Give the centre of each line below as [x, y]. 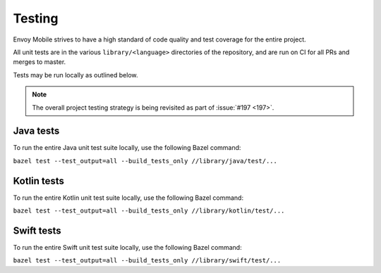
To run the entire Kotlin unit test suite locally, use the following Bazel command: [128, 198]
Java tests [36, 131]
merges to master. [40, 62]
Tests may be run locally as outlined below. [75, 75]
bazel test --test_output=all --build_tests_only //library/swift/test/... [147, 261]
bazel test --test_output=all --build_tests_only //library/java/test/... [145, 161]
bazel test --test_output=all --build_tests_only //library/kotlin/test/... [149, 211]
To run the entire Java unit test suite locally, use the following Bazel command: [127, 148]
